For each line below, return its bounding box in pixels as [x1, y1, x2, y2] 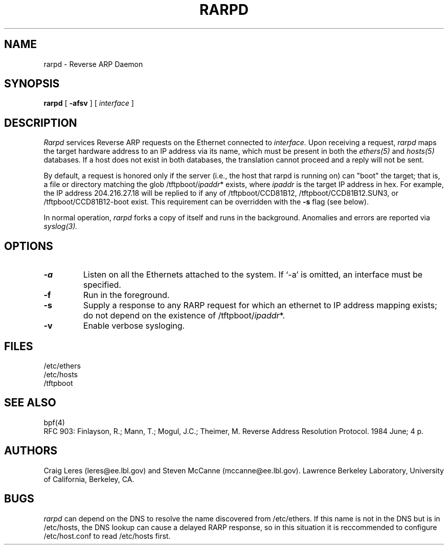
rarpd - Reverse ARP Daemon [43, 59, 143, 68]
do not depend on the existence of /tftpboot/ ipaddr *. [83, 310, 285, 321]
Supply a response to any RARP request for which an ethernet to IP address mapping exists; [83, 300, 437, 311]
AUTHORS [4, 444, 58, 457]
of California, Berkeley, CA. [43, 474, 135, 484]
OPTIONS [4, 239, 53, 253]
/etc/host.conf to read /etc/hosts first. [43, 531, 171, 540]
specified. [83, 280, 121, 290]
